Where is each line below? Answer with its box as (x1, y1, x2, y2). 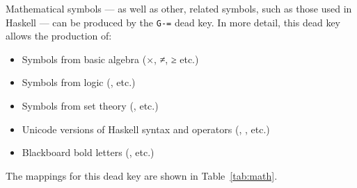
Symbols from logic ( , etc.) (22, 75, 136, 89)
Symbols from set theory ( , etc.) (22, 99, 159, 113)
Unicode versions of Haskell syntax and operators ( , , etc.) (22, 121, 270, 136)
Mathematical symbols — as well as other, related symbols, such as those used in (6, 1, 352, 15)
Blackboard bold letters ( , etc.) (22, 145, 154, 160)
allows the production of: (6, 28, 112, 43)
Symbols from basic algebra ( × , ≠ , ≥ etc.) (22, 51, 199, 66)
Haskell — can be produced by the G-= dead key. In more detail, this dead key (6, 15, 340, 29)
